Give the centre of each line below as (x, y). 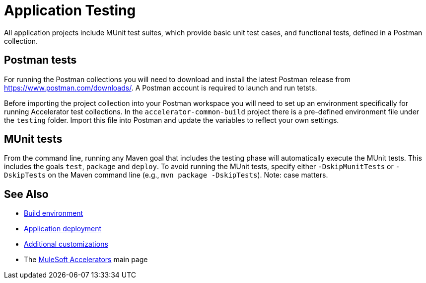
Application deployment (63, 229)
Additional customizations (66, 244)
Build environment (54, 213)
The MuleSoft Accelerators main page (86, 260)
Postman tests (40, 60)
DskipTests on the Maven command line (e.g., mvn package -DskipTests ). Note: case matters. (166, 175)
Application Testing (70, 10)
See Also (26, 194)
